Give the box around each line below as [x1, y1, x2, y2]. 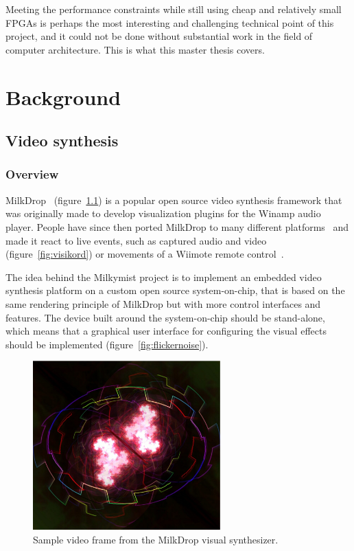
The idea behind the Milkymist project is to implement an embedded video [5, 269, 322, 284]
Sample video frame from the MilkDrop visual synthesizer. [33, 532, 279, 546]
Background [5, 82, 121, 111]
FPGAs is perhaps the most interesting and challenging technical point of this [5, 15, 334, 30]
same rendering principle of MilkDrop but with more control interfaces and [5, 296, 321, 311]
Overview [5, 166, 59, 183]
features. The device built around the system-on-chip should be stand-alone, [5, 310, 325, 324]
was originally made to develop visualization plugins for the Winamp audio [5, 206, 321, 221]
